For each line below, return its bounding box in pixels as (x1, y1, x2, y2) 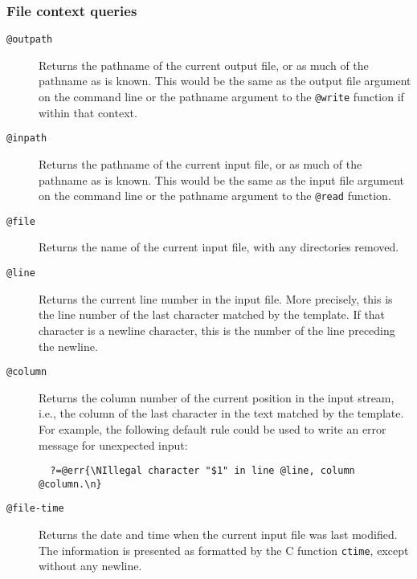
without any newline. (39, 557, 142, 574)
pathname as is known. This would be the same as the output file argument (39, 72, 411, 89)
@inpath (6, 133, 47, 145)
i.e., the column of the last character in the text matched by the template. (39, 405, 404, 422)
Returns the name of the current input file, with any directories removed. (39, 239, 399, 255)
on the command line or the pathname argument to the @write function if (39, 88, 404, 105)
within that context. (39, 104, 137, 120)
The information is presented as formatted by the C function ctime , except (39, 541, 409, 558)
